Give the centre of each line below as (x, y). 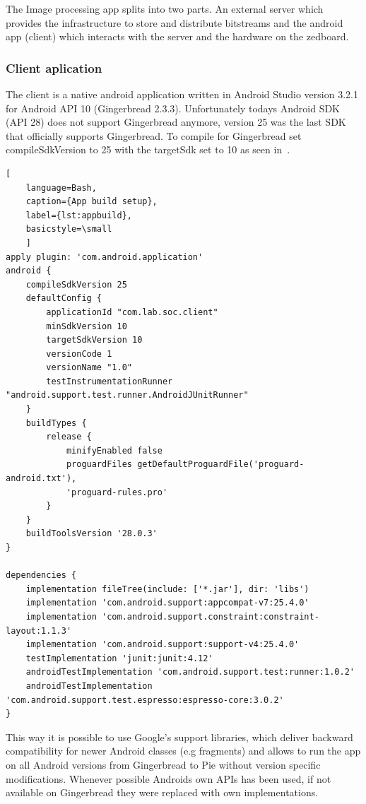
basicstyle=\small (69, 229)
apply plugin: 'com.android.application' (105, 257)
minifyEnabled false (114, 450)
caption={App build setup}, (91, 202)
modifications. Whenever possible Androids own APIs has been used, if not (169, 778)
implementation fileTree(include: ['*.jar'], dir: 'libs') (167, 589)
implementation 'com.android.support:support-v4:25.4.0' (163, 645)
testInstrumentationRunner (110, 381)
